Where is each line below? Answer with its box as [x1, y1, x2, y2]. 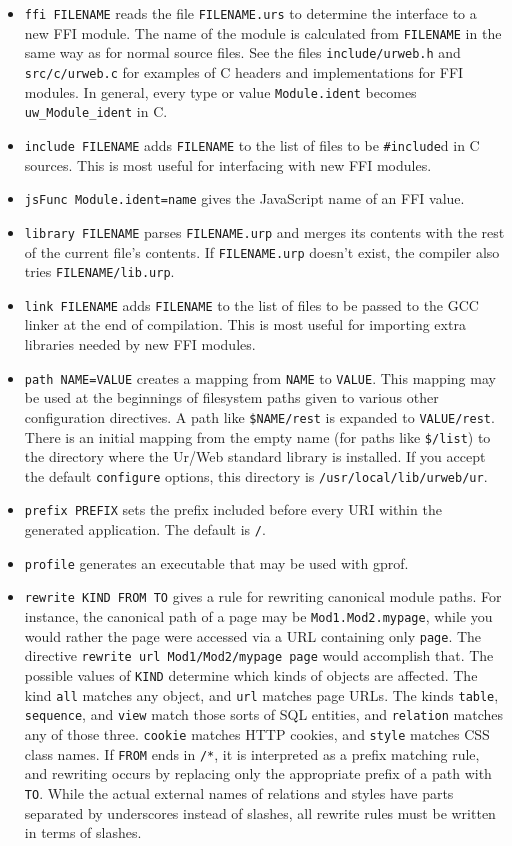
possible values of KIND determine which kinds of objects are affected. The [24, 665, 478, 686]
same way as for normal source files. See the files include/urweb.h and [24, 42, 461, 63]
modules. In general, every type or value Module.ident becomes [24, 81, 417, 102]
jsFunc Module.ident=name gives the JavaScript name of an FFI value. [24, 188, 465, 209]
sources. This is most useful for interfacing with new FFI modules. [24, 154, 432, 175]
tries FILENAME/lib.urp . [24, 261, 175, 282]
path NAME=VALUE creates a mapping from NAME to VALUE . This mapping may [24, 367, 496, 388]
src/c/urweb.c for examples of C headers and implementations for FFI [24, 61, 464, 82]
